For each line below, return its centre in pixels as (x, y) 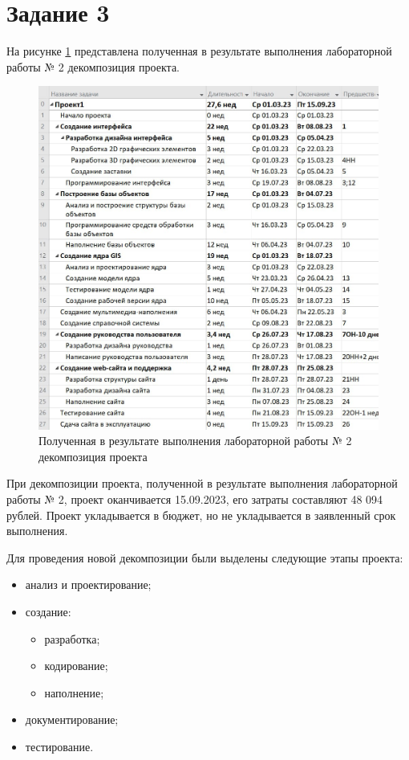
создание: (48, 612)
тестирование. (59, 746)
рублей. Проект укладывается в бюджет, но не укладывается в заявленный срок (201, 515)
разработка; (72, 638)
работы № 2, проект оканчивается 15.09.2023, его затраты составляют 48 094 (195, 499)
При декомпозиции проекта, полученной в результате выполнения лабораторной (202, 483)
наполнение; (74, 692)
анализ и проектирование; (88, 584)
